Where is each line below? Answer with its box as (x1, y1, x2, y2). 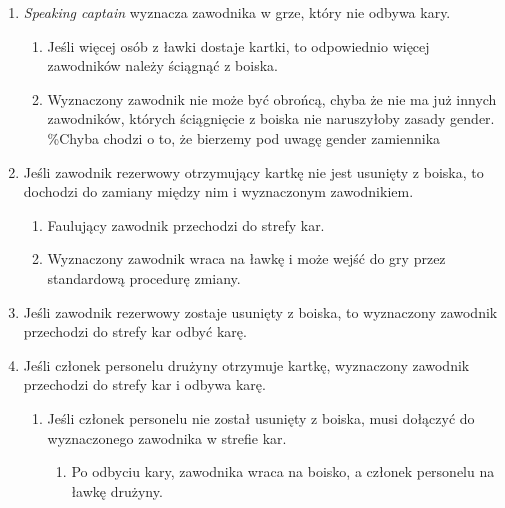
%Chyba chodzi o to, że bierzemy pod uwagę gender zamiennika (47, 127, 441, 148)
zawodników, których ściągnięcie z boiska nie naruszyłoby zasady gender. (47, 108, 495, 129)
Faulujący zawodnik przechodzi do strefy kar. (47, 214, 325, 235)
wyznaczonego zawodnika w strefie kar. (47, 427, 287, 448)
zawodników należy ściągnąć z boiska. (47, 55, 278, 76)
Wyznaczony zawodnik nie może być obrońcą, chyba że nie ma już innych (47, 88, 497, 109)
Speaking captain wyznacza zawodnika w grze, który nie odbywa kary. (23, 2, 451, 22)
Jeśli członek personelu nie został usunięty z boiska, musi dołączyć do (47, 407, 475, 428)
